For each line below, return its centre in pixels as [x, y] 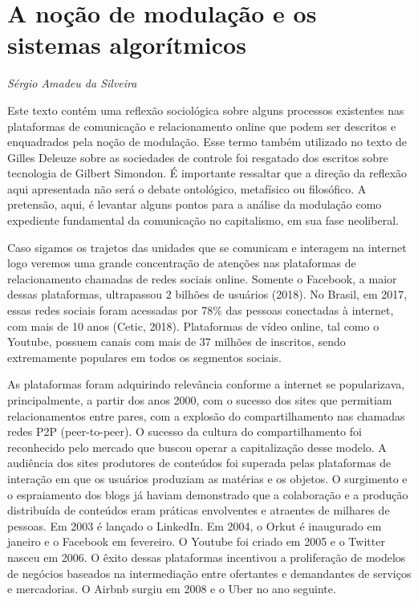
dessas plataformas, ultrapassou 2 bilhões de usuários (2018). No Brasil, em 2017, [207, 294]
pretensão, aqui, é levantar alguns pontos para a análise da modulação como [195, 204]
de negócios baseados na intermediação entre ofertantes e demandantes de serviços [209, 573]
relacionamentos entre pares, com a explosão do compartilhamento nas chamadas [206, 415]
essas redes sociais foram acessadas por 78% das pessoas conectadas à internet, [201, 310]
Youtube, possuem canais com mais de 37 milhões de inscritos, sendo [177, 342]
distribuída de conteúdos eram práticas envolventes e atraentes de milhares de [199, 510]
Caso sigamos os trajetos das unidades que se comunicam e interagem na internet [207, 247]
